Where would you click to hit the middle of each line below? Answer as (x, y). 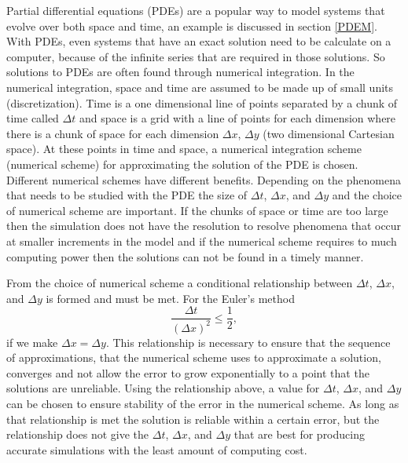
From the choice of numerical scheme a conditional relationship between (180, 283)
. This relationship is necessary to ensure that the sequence (248, 342)
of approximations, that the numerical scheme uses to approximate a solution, (194, 357)
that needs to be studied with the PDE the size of (127, 195)
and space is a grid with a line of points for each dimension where (237, 118)
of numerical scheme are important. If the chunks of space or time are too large (197, 210)
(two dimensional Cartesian (329, 133)
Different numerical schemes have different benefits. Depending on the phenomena (204, 179)
